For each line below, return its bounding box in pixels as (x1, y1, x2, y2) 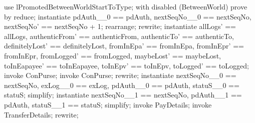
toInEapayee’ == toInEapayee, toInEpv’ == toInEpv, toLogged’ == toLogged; (4, 60, 249, 70)
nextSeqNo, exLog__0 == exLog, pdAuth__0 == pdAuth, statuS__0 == (4, 79, 239, 90)
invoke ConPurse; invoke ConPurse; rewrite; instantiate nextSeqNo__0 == (4, 70, 236, 80)
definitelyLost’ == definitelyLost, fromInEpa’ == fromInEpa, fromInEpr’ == (4, 40, 244, 51)
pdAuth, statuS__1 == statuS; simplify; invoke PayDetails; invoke (4, 99, 212, 109)
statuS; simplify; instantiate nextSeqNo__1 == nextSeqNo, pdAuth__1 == (4, 89, 242, 100)
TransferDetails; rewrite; (4, 109, 79, 119)
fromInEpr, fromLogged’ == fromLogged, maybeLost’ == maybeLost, (4, 50, 221, 60)
